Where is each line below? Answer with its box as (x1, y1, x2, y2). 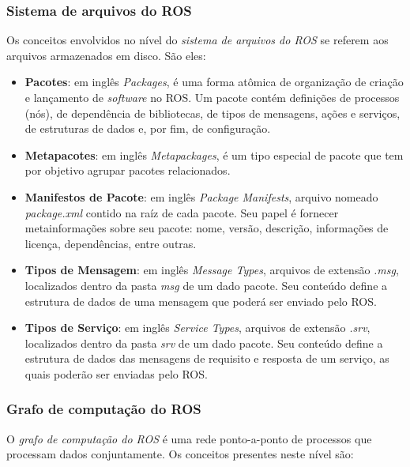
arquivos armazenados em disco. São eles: (6, 47, 206, 63)
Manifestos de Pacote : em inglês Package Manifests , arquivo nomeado (24, 188, 378, 205)
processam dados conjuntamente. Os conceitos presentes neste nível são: (6, 446, 354, 462)
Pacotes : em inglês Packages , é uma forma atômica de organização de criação (24, 73, 404, 90)
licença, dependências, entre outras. (24, 235, 197, 251)
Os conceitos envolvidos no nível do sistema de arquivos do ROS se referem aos (6, 32, 389, 48)
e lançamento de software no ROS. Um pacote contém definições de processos (24, 89, 400, 105)
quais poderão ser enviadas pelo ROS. (24, 365, 208, 382)
